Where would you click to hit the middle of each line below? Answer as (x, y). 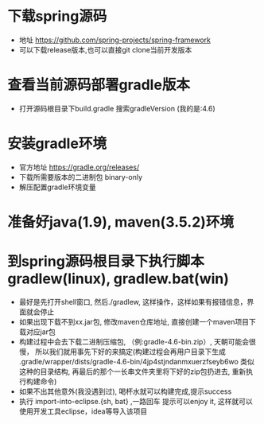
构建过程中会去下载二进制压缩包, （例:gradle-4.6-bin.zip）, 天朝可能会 (134, 341)
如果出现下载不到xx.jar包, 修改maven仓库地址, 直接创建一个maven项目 (134, 321)
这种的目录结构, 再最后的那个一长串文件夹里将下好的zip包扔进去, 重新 (132, 371)
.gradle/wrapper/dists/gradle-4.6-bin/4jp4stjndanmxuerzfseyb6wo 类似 (137, 361)
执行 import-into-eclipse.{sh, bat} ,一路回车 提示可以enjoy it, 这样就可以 (136, 401)
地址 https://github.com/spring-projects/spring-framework (115, 40)
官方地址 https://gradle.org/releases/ (79, 167)
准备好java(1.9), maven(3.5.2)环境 (120, 222)
